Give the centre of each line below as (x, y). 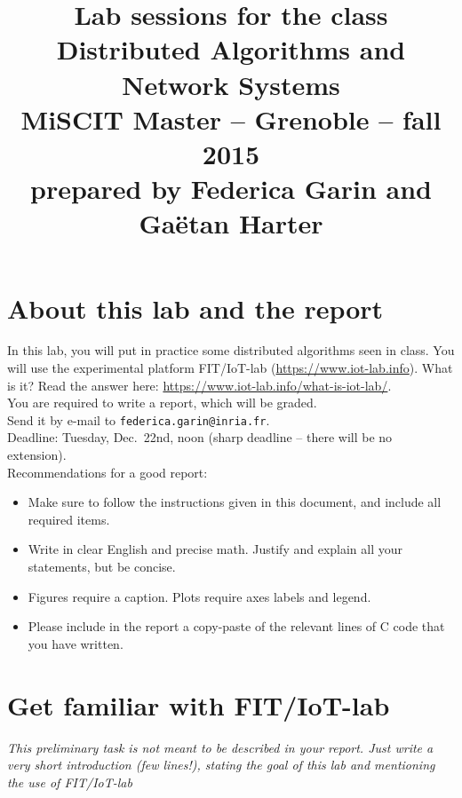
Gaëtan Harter (231, 223)
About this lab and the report (195, 308)
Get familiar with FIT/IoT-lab (199, 704)
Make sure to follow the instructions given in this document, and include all (235, 502)
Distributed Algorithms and (231, 49)
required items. (69, 519)
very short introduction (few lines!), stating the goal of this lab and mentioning (221, 765)
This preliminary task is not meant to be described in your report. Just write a (220, 747)
